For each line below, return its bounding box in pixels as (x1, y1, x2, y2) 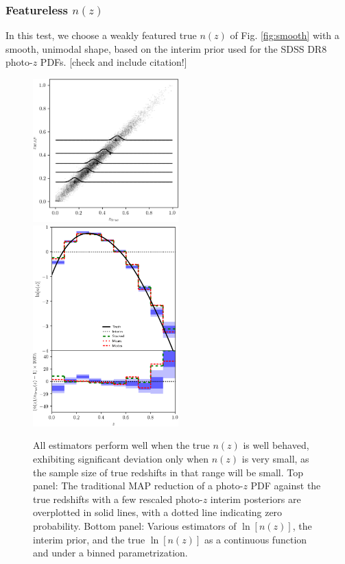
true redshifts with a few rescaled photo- (33, 491, 203, 506)
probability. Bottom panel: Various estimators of (33, 518, 237, 532)
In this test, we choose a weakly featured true (5, 28, 197, 42)
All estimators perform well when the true (33, 438, 210, 452)
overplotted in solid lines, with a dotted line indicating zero (33, 505, 283, 519)
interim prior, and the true (33, 532, 145, 546)
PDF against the (250, 478, 321, 493)
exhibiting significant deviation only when (33, 451, 209, 465)
